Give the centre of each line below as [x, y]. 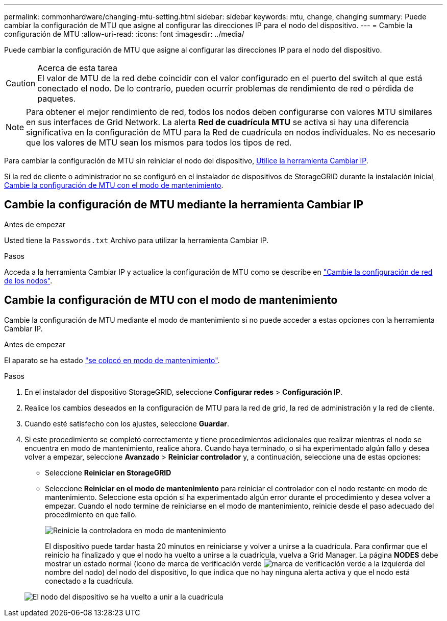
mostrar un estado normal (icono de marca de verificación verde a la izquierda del [235, 563]
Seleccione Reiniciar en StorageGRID [108, 472]
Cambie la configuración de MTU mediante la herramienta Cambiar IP [184, 205]
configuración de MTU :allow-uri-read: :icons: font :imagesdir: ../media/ [124, 34]
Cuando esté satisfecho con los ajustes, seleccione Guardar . [127, 423]
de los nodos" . [28, 280]
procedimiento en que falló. [91, 514]
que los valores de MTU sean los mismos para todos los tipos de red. [159, 142]
